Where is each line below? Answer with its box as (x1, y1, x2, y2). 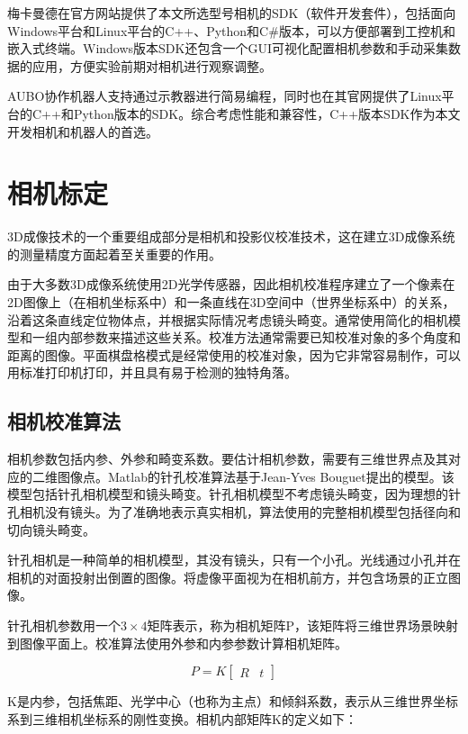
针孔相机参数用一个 (7, 615, 121, 634)
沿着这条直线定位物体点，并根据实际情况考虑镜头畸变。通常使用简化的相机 (7, 310, 448, 329)
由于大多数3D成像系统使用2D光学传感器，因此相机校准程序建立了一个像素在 (7, 275, 455, 294)
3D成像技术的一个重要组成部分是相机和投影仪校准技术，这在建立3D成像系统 (7, 227, 455, 246)
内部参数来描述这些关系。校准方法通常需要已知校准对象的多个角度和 (57, 328, 461, 347)
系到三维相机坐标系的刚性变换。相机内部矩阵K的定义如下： (7, 709, 357, 728)
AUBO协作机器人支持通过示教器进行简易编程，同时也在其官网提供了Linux (7, 86, 442, 105)
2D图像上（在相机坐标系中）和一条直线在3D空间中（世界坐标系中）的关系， (7, 293, 455, 312)
